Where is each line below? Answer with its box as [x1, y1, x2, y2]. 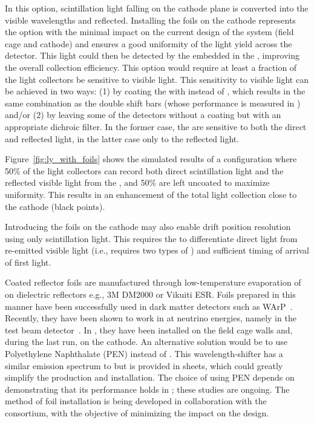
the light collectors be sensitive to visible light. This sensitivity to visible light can [5, 73, 309, 85]
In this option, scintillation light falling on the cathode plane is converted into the [5, 2, 309, 14]
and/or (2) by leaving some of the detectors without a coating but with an [5, 108, 281, 121]
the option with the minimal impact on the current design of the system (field [5, 25, 294, 38]
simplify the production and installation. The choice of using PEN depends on [5, 371, 295, 384]
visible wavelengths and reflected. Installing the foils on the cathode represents [5, 13, 296, 26]
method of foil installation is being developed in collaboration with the [5, 395, 267, 407]
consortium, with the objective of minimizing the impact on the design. [5, 407, 269, 419]
